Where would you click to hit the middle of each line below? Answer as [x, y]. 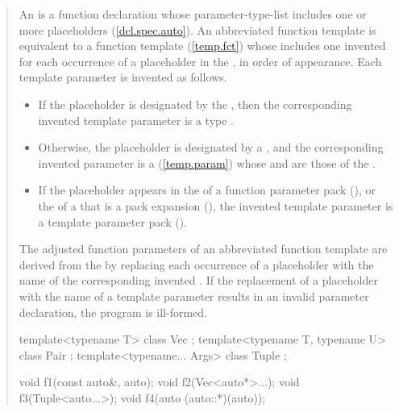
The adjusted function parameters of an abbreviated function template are [203, 249]
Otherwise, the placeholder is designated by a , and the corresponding [211, 147]
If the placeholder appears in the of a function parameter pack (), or [207, 190]
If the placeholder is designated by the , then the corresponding [195, 104]
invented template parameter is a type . [136, 120]
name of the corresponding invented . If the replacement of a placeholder [198, 280]
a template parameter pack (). [112, 221]
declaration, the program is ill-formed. [113, 312]
